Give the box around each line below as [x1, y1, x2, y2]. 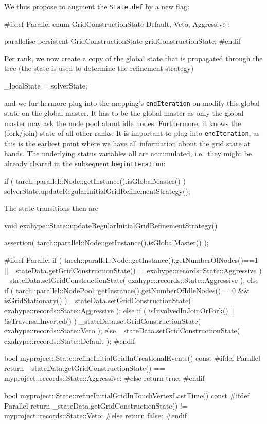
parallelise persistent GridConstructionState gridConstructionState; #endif [4, 36, 241, 46]
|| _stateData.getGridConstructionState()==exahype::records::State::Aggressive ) [4, 264, 262, 275]
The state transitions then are [4, 203, 99, 214]
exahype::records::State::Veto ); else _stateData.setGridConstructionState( [4, 325, 240, 336]
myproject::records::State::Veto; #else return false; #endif [4, 410, 187, 421]
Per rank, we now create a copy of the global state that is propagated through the [4, 52, 263, 63]
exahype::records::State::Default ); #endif [4, 335, 135, 346]
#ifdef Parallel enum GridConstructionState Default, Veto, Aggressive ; [4, 18, 230, 29]
